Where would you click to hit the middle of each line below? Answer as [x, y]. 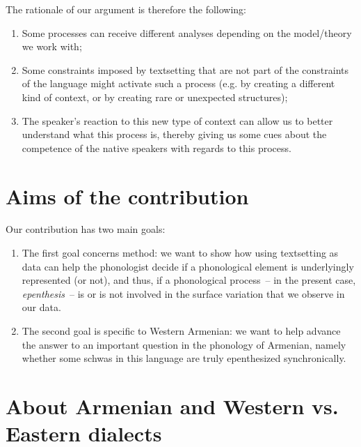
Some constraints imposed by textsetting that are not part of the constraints [185, 69]
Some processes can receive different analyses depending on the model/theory [187, 32]
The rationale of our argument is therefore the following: [126, 9]
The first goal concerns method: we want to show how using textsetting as [180, 253]
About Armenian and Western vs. [172, 406]
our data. [41, 307]
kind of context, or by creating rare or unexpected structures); [155, 97]
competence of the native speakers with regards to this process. [157, 147]
